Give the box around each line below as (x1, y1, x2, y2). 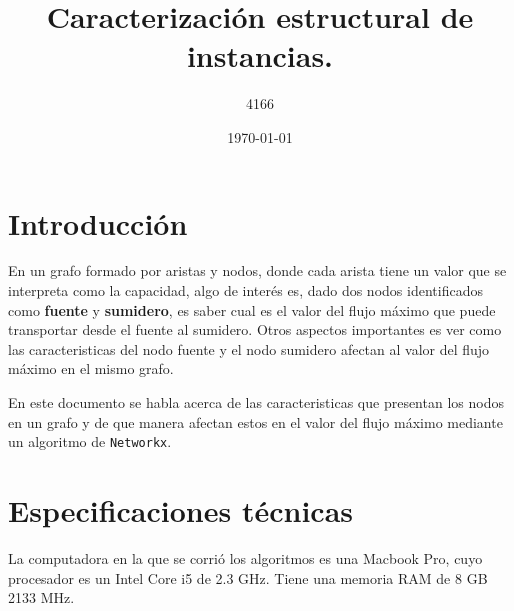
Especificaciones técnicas (8, 490, 354, 531)
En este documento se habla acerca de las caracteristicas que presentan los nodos (8, 392, 504, 412)
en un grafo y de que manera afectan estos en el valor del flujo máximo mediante (8, 411, 503, 432)
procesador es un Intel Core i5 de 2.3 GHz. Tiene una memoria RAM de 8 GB (8, 567, 488, 588)
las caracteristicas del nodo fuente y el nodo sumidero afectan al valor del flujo (8, 338, 490, 359)
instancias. (186, 35, 334, 76)
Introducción (8, 202, 188, 243)
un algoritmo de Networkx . (8, 431, 172, 452)
